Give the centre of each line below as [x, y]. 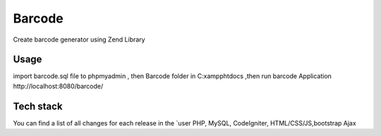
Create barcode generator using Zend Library [79, 39]
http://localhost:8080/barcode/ [58, 86]
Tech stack [38, 106]
